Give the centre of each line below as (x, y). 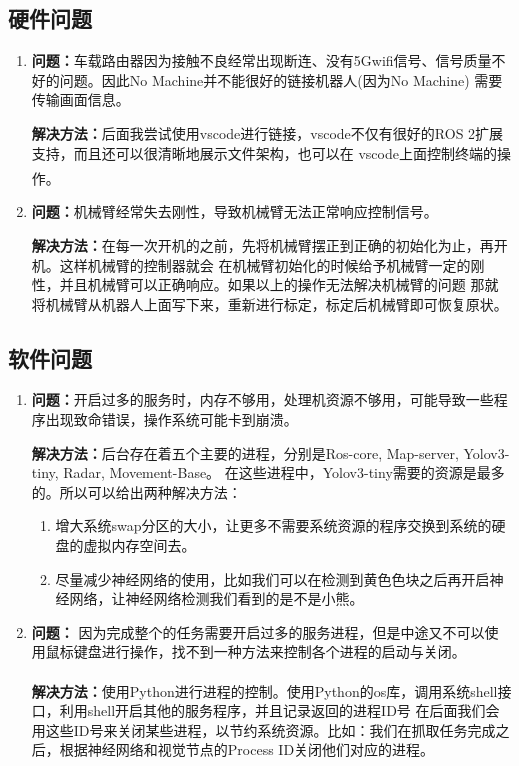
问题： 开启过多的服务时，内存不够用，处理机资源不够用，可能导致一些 (262, 399)
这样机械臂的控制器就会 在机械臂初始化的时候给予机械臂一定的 (265, 264)
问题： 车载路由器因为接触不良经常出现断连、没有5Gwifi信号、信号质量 (261, 60)
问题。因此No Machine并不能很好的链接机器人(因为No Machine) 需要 (281, 79)
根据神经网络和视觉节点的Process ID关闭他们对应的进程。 (247, 749)
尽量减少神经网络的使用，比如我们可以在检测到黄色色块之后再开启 (272, 578)
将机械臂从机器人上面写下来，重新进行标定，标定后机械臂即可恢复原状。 (269, 303)
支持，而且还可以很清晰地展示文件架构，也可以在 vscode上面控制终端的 (264, 152)
